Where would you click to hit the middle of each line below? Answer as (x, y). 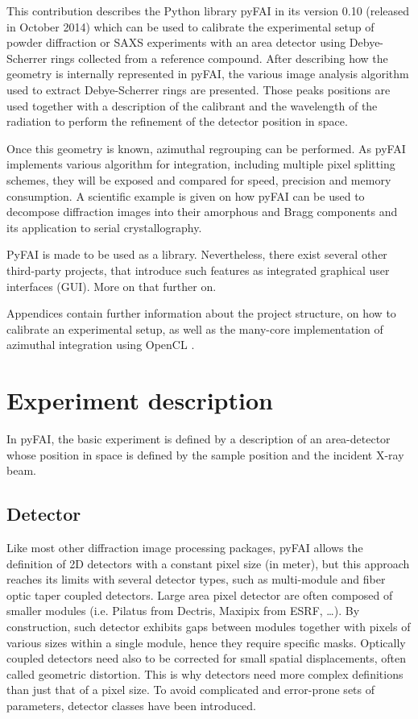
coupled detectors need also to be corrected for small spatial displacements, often (207, 658)
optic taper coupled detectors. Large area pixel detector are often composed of (200, 594)
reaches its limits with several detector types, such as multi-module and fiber (196, 579)
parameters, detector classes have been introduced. (131, 705)
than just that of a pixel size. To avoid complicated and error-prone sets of (191, 690)
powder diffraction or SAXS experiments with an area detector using (176, 42)
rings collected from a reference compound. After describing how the (219, 58)
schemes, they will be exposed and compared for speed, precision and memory (199, 179)
